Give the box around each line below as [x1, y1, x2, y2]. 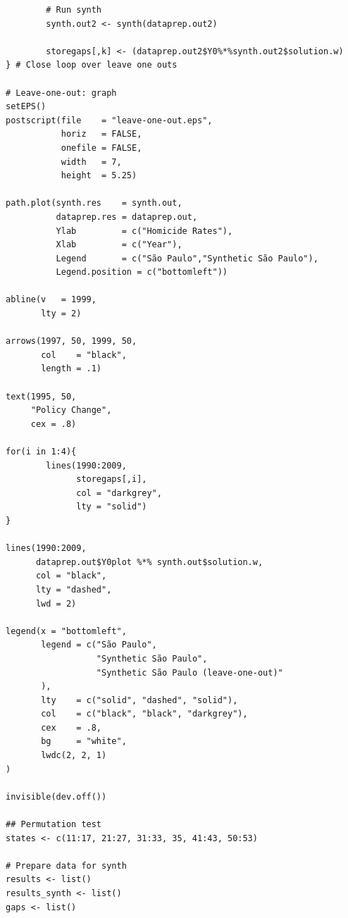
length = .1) [41, 364, 102, 374]
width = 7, [61, 156, 122, 167]
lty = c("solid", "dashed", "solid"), [41, 695, 238, 705]
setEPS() [6, 101, 46, 112]
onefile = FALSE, [61, 142, 142, 153]
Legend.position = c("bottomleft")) [56, 267, 228, 278]
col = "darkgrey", [76, 488, 162, 498]
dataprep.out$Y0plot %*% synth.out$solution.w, [35, 557, 263, 567]
